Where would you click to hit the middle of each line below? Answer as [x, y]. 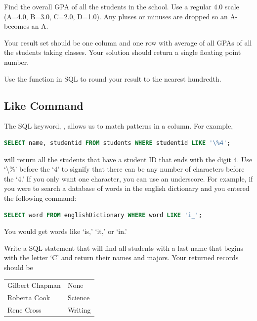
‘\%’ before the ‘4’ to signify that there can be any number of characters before [124, 169]
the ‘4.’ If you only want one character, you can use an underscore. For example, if [128, 178]
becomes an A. [26, 26]
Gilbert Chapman [34, 285]
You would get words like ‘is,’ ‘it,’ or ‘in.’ [65, 231]
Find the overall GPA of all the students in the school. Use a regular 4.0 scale [122, 6]
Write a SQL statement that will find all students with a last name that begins [124, 248]
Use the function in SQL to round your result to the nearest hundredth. [113, 78]
